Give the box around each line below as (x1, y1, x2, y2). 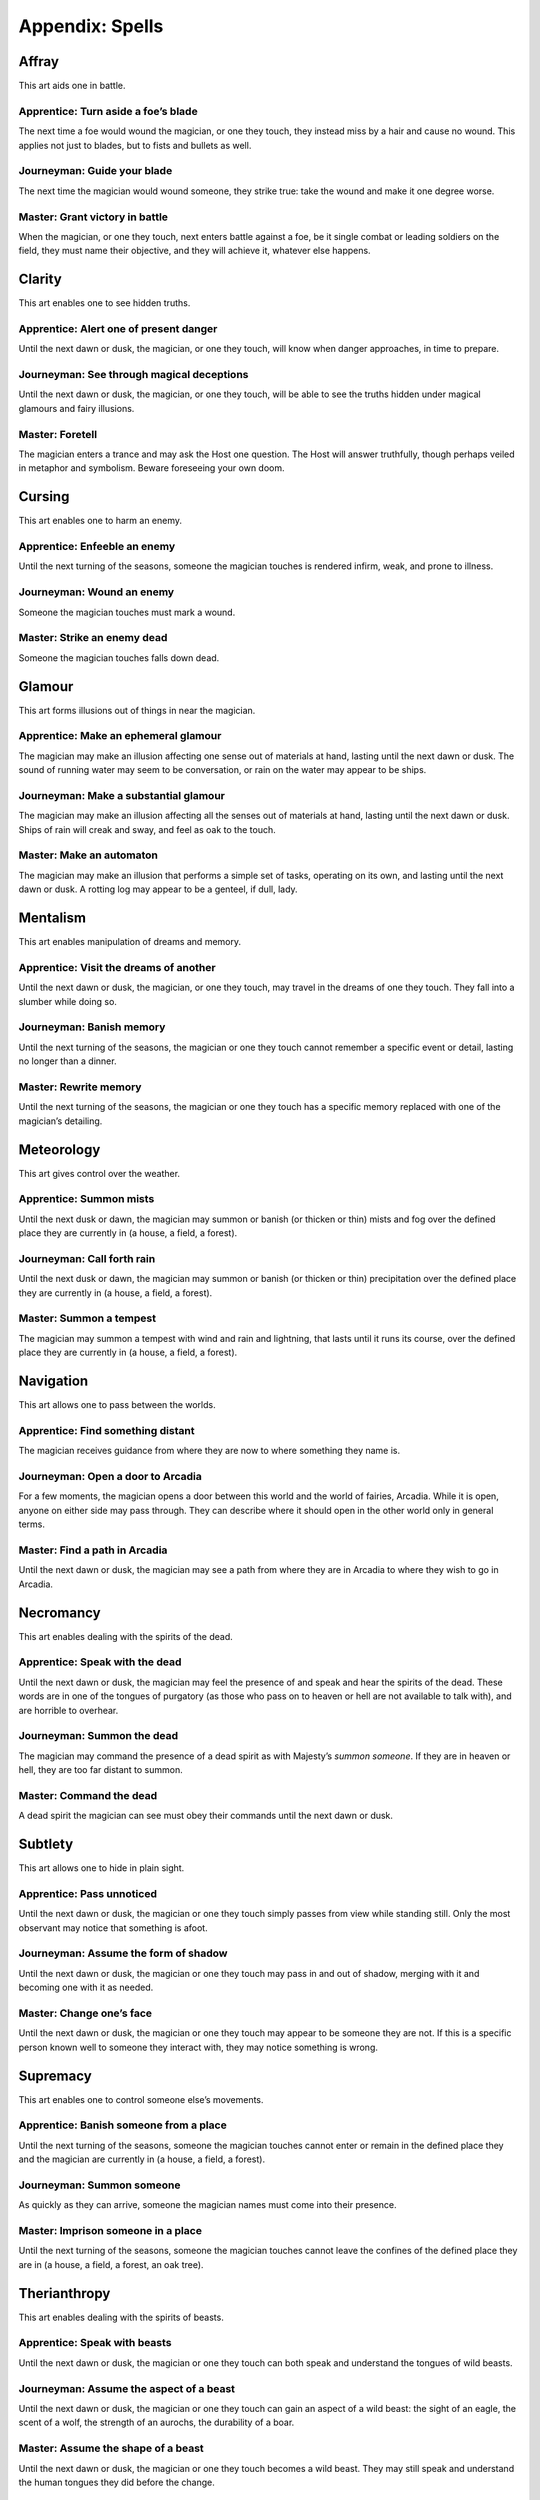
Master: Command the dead (18, 1788, 158, 1802)
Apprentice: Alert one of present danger (18, 321, 218, 335)
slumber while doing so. (18, 995, 117, 1007)
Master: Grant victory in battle (18, 210, 169, 224)
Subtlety (18, 1836, 74, 1853)
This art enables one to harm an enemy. (18, 515, 183, 527)
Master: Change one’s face (18, 2006, 153, 2020)
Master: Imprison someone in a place (18, 2224, 202, 2238)
